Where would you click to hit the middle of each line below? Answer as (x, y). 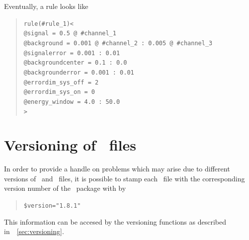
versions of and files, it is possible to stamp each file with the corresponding (124, 178)
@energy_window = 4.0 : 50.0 (72, 102)
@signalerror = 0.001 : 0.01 (72, 53)
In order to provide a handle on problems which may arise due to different (117, 169)
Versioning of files (70, 145)
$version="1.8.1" (52, 206)
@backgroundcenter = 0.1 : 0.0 (75, 63)
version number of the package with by (65, 188)
